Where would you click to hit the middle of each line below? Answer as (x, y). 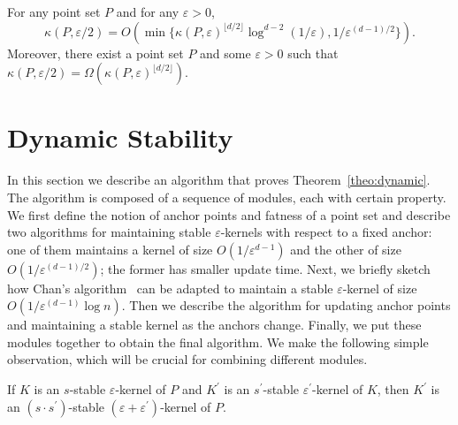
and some (225, 53)
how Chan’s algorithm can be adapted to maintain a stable (170, 288)
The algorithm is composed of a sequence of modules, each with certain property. (227, 197)
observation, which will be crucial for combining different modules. (187, 359)
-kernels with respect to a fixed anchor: (326, 232)
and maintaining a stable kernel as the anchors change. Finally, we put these (214, 325)
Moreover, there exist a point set (95, 53)
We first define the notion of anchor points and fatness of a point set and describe (229, 214)
